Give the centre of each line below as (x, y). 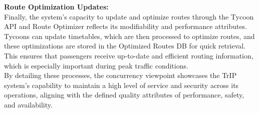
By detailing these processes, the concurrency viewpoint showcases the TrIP (120, 75)
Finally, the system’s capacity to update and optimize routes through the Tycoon (129, 16)
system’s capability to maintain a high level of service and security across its (121, 85)
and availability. (28, 104)
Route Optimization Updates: (56, 6)
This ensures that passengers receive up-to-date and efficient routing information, (129, 55)
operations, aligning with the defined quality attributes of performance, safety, (124, 95)
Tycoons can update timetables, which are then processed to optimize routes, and (129, 36)
